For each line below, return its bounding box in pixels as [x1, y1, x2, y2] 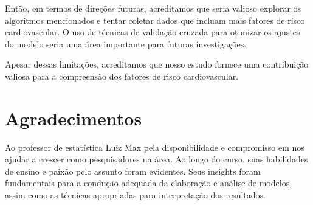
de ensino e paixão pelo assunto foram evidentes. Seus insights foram [5, 164, 261, 177]
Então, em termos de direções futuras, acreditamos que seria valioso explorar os [5, 2, 301, 14]
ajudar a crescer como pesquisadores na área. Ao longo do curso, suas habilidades [5, 153, 308, 165]
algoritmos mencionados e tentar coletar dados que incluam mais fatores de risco [5, 13, 305, 26]
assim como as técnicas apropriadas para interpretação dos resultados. [5, 189, 266, 201]
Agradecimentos [5, 105, 142, 130]
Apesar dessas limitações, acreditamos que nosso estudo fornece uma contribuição [5, 58, 309, 71]
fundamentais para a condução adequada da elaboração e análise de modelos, [5, 176, 292, 189]
